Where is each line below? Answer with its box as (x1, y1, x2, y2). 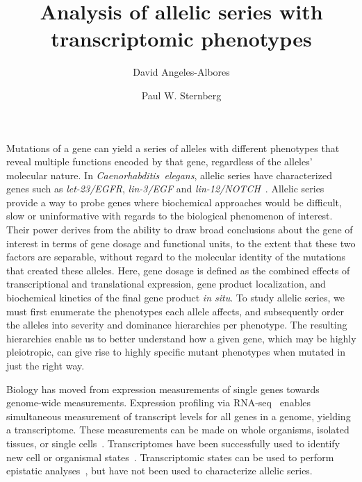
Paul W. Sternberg (141, 88, 222, 102)
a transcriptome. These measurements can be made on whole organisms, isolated (6, 422, 349, 437)
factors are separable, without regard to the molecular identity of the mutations (6, 249, 346, 264)
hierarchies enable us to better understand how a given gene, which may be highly (6, 331, 356, 345)
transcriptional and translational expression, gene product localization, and (6, 276, 326, 291)
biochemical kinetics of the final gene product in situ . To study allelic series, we (6, 290, 345, 305)
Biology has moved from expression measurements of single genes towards (6, 381, 320, 396)
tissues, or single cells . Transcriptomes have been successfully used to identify (6, 435, 340, 450)
